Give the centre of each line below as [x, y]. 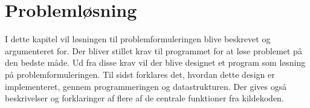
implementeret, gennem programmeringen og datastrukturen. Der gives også [146, 86]
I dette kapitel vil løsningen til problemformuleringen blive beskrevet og [138, 39]
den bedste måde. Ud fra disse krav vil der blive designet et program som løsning [155, 62]
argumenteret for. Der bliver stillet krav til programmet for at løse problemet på [153, 50]
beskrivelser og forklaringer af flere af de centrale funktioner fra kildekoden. [144, 98]
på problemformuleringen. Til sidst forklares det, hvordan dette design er [140, 74]
